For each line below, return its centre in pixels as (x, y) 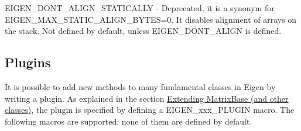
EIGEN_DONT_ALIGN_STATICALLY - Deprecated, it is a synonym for (140, 8)
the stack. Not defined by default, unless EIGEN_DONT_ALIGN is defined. (143, 31)
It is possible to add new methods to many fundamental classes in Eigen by (140, 86)
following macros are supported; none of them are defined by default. (129, 121)
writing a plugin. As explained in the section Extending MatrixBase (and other (147, 98)
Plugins (28, 62)
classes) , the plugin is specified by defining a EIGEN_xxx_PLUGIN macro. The (150, 110)
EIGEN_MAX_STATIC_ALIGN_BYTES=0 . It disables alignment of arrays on (151, 19)
